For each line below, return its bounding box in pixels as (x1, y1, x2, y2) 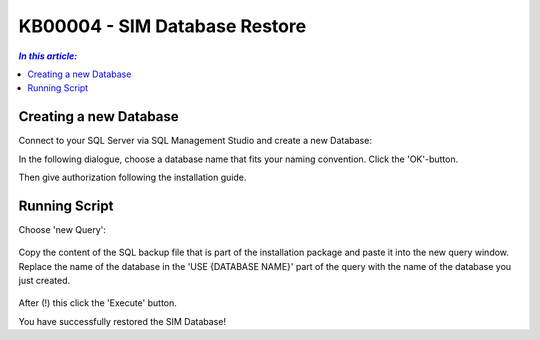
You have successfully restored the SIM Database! (18, 315, 227, 327)
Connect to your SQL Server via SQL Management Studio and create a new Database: (18, 135, 372, 147)
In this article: (18, 50, 78, 62)
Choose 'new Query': (18, 223, 107, 235)
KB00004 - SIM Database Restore (18, 15, 307, 37)
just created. (18, 275, 70, 287)
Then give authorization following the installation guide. (18, 171, 247, 184)
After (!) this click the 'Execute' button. (18, 297, 177, 309)
